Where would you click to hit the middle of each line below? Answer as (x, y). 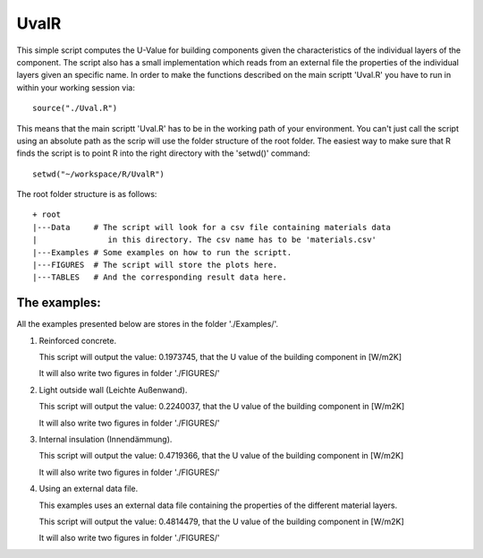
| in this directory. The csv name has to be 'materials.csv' (205, 240)
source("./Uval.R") (75, 108)
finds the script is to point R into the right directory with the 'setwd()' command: (163, 153)
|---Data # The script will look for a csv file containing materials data (212, 227)
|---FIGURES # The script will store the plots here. (155, 265)
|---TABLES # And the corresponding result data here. (160, 277)
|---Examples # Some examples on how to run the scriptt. (162, 252)
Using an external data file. (89, 489)
